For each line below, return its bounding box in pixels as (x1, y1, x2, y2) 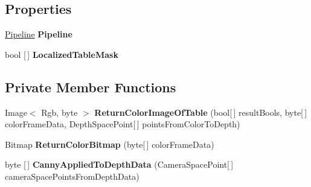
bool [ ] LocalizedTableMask (5, 48, 118, 60)
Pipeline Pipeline (5, 28, 72, 40)
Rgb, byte (41, 106, 78, 118)
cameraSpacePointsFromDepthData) (5, 170, 139, 182)
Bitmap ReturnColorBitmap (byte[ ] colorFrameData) (5, 138, 214, 150)
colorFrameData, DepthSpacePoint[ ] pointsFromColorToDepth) (5, 118, 240, 130)
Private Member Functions (5, 77, 176, 96)
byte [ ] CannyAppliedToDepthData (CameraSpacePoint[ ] (5, 158, 234, 171)
